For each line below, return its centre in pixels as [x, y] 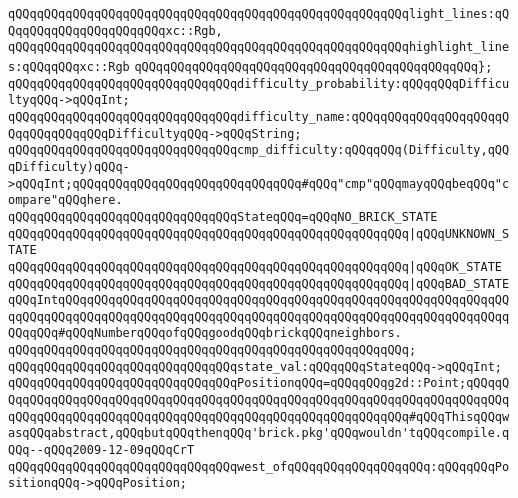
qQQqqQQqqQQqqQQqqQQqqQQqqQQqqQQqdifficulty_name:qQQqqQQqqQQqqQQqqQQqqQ [259, 116]
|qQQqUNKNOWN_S [459, 233]
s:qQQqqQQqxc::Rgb [69, 66]
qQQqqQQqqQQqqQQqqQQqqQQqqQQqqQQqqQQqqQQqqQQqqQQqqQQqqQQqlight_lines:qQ [259, 14]
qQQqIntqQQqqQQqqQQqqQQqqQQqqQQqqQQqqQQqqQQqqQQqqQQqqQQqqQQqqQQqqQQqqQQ [259, 300]
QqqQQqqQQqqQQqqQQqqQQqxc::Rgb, [115, 30]
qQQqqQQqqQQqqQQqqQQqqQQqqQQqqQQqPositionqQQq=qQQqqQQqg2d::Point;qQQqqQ [259, 383]
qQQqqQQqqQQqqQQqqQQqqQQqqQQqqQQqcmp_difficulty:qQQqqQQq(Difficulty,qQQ [259, 150]
